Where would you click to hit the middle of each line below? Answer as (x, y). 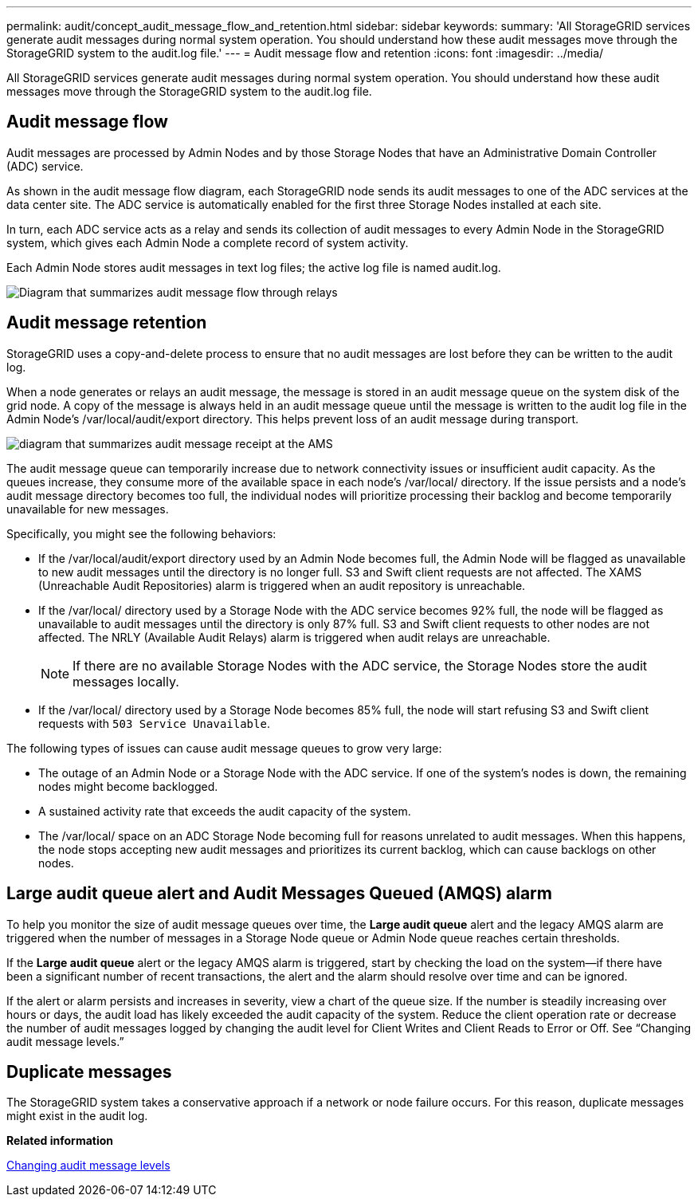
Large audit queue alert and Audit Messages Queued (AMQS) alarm (279, 894)
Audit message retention (107, 323)
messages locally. (126, 681)
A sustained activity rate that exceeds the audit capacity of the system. (225, 811)
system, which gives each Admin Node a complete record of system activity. (208, 242)
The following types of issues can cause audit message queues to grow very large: (224, 748)
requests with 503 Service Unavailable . (154, 723)
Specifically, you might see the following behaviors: (141, 533)
